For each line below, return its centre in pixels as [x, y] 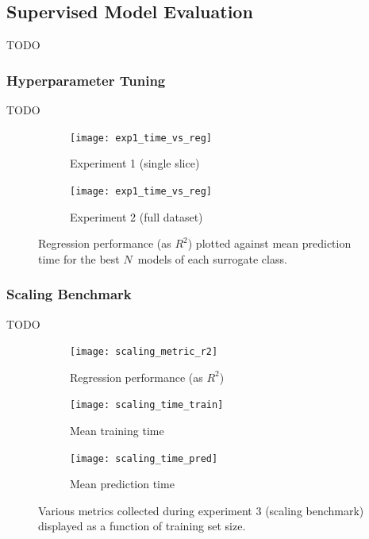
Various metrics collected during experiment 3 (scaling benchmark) [201, 510]
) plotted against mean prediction [269, 243]
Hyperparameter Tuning [86, 80]
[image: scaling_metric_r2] [144, 352]
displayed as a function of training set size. [142, 526]
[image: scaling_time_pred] [144, 458]
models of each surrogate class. [212, 258]
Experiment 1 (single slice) [135, 163]
